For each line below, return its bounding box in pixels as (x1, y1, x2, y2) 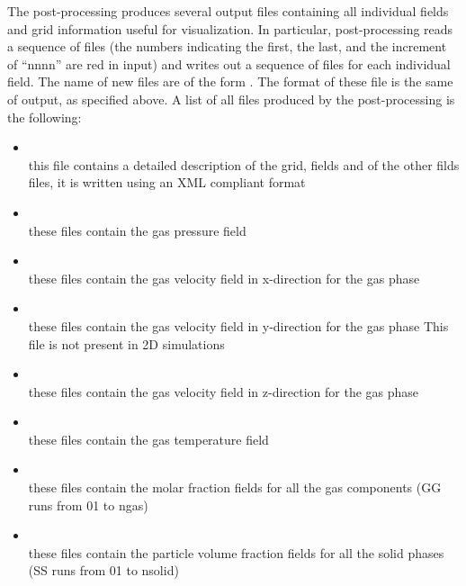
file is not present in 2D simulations (28, 334, 225, 353)
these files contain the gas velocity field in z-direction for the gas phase (28, 382, 419, 401)
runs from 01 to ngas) (28, 495, 148, 514)
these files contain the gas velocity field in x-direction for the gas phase (28, 268, 420, 287)
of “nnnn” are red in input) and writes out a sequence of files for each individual (7, 54, 451, 73)
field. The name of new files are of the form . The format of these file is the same (7, 72, 453, 91)
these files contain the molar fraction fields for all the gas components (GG (28, 478, 442, 497)
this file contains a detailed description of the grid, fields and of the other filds (28, 155, 460, 174)
